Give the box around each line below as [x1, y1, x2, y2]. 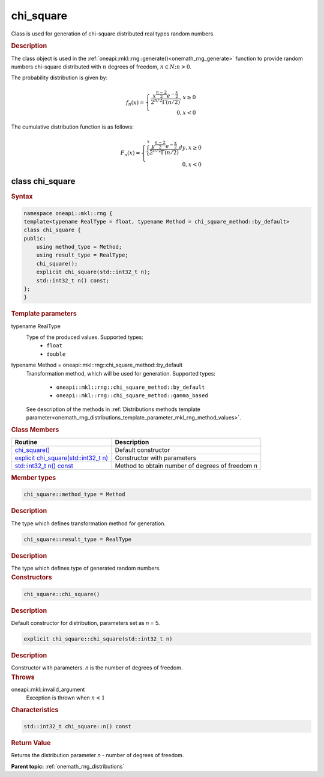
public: [23, 235, 46, 242]
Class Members [11, 425, 59, 434]
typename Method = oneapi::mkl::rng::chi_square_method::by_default [11, 361, 183, 369]
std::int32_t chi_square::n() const [23, 723, 132, 730]
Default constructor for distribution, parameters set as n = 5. [11, 619, 160, 626]
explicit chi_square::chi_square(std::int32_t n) [23, 635, 173, 642]
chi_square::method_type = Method [23, 491, 125, 498]
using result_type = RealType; [36, 252, 128, 258]
